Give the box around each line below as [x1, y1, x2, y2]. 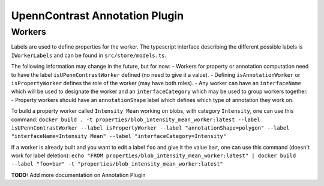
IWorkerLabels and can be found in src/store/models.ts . [11, 52, 167, 59]
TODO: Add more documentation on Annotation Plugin [11, 171, 146, 178]
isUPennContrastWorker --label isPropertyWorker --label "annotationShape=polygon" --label [11, 124, 290, 131]
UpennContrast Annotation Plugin [11, 9, 184, 22]
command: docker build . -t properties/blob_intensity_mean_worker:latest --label [11, 116, 260, 123]
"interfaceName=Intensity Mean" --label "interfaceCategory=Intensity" [11, 133, 227, 140]
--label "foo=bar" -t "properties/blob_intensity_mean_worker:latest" [11, 161, 223, 167]
